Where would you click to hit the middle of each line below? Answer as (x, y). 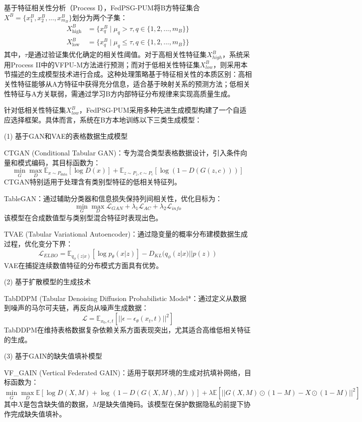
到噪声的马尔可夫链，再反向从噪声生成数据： (76, 308)
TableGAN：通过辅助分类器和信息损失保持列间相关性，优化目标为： (113, 198)
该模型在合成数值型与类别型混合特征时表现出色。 (83, 217)
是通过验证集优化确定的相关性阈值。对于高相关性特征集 (117, 54)
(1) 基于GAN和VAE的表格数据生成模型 (66, 136)
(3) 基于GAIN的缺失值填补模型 (53, 356)
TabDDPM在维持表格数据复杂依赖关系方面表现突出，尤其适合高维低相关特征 (127, 330)
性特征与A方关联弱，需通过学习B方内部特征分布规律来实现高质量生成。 (119, 93)
